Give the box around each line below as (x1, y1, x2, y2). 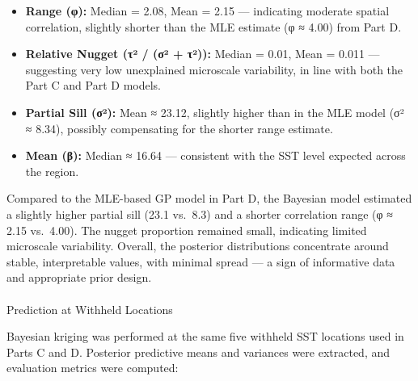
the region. (25, 162, 79, 179)
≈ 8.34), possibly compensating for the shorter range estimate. (25, 119, 333, 136)
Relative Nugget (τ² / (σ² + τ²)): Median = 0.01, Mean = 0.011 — (25, 45, 380, 62)
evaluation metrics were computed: (6, 359, 179, 376)
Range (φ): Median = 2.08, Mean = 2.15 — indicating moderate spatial (25, 2, 390, 19)
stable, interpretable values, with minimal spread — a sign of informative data (6, 253, 395, 270)
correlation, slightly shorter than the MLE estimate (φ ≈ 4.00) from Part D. (25, 18, 402, 35)
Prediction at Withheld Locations (6, 300, 173, 317)
